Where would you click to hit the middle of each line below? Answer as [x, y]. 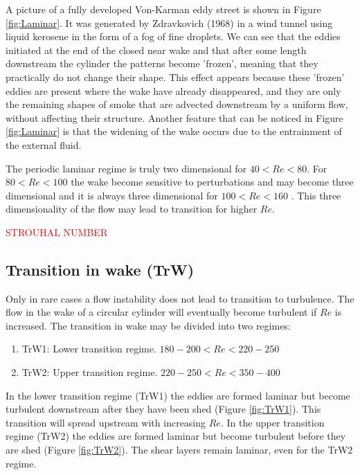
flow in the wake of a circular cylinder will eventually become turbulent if [161, 312]
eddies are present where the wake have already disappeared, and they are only [173, 90]
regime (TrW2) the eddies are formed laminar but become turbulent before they [176, 436]
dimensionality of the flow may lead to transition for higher [132, 209]
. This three [316, 195]
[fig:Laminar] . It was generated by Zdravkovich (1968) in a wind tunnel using [169, 23]
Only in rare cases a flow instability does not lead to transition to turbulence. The [180, 298]
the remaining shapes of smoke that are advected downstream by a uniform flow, [177, 104]
